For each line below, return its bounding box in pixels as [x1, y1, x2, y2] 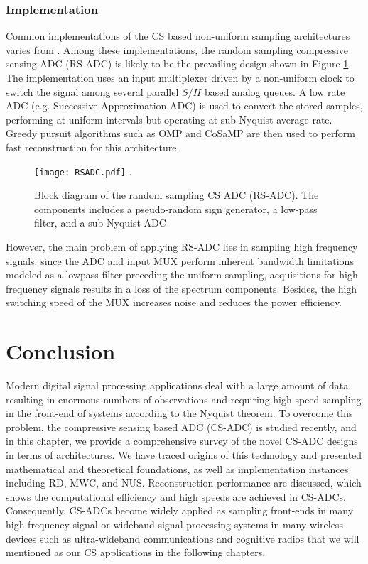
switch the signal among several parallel [6, 84, 179, 99]
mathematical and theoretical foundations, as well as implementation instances [6, 461, 349, 476]
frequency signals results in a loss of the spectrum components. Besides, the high [6, 281, 357, 295]
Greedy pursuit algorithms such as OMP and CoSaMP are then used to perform [6, 126, 355, 141]
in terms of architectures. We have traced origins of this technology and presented [6, 448, 362, 462]
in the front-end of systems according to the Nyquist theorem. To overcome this [6, 406, 353, 421]
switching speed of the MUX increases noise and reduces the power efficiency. [6, 295, 342, 310]
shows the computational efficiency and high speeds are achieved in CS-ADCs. [6, 489, 346, 504]
